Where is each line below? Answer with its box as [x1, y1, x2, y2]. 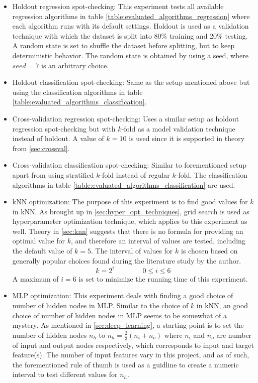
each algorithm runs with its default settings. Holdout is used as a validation [12, 21, 249, 31]
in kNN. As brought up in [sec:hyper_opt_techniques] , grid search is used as [12, 206, 249, 216]
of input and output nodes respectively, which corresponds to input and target [12, 339, 254, 350]
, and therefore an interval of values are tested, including [71, 235, 245, 246]
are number [216, 329, 252, 340]
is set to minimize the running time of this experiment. [78, 273, 248, 284]
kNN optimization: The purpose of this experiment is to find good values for [12, 196, 248, 207]
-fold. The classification [176, 169, 247, 180]
